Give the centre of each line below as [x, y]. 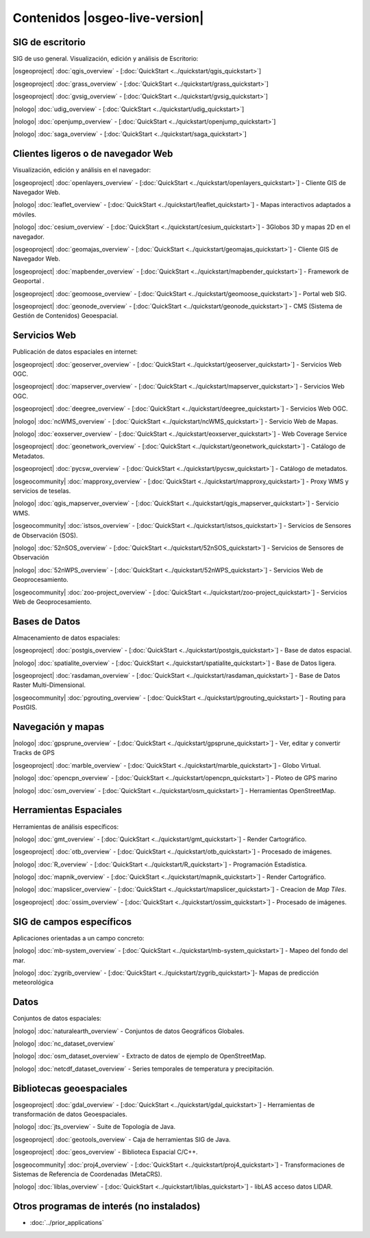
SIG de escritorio [49, 42]
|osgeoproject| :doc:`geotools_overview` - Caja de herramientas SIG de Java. [122, 1139]
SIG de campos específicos [72, 922]
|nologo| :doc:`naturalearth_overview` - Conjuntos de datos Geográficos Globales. [128, 1031]
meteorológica [33, 982]
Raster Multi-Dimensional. [49, 685]
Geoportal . [28, 281]
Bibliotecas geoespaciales [70, 1088]
